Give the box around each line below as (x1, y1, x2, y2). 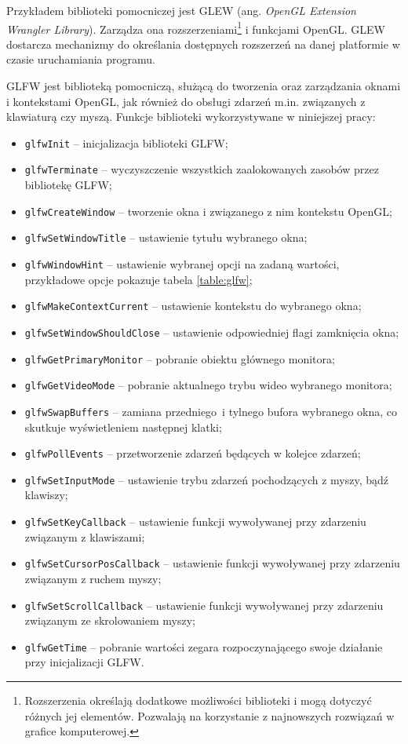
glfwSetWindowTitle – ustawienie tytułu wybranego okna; (24, 229, 308, 246)
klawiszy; (24, 487, 68, 503)
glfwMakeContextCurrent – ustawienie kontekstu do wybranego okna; (24, 297, 362, 314)
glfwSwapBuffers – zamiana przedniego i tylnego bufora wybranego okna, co (24, 403, 398, 419)
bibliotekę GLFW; (24, 177, 112, 193)
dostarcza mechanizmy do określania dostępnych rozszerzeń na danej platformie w (6, 35, 400, 52)
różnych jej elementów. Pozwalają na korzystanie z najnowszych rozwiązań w (24, 707, 395, 724)
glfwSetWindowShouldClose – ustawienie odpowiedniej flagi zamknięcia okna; (24, 323, 399, 340)
